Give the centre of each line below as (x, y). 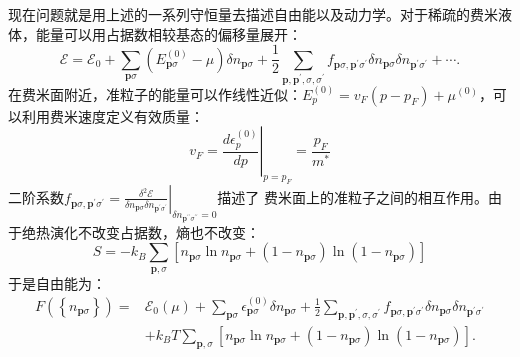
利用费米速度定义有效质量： (112, 115)
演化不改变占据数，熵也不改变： (154, 231)
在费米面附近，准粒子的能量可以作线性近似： (155, 93)
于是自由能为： (57, 282)
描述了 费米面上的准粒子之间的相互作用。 (353, 196)
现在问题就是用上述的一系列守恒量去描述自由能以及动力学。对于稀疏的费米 (253, 14)
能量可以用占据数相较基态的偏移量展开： (168, 33)
